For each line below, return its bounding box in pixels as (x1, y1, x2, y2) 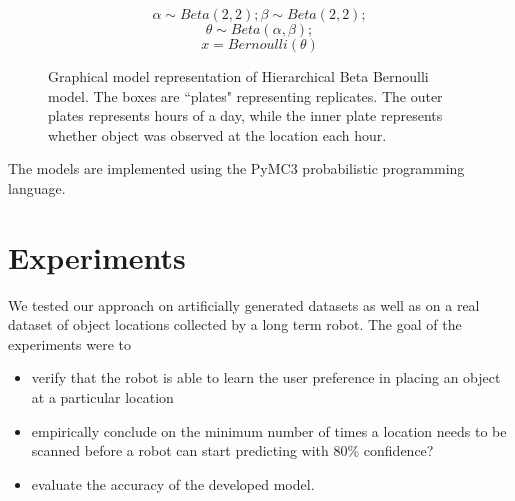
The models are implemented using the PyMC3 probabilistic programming (8, 158, 465, 179)
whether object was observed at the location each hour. (48, 124, 387, 145)
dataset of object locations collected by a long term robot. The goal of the (8, 314, 462, 335)
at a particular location (31, 387, 174, 408)
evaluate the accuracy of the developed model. (31, 473, 315, 494)
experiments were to (8, 333, 132, 354)
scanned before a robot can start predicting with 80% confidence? (31, 440, 434, 461)
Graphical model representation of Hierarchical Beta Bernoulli (48, 66, 429, 86)
